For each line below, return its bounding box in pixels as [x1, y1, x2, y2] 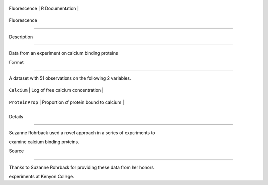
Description [9, 34, 33, 40]
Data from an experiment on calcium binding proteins [9, 50, 119, 56]
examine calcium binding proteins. [9, 139, 79, 145]
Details [9, 114, 23, 120]
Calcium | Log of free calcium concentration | [9, 87, 104, 93]
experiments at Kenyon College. [9, 174, 74, 180]
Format [9, 59, 24, 65]
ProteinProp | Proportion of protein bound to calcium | [9, 99, 124, 105]
